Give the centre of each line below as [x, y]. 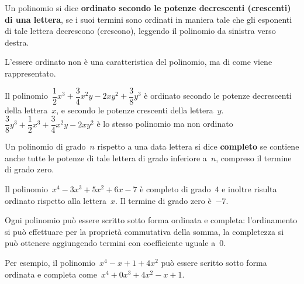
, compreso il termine [254, 157]
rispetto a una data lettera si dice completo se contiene [198, 146]
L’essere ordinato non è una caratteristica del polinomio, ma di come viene [139, 62]
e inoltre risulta [249, 189]
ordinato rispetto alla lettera [56, 200]
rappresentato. [30, 73]
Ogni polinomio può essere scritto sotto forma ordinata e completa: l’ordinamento [151, 220]
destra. [17, 42]
